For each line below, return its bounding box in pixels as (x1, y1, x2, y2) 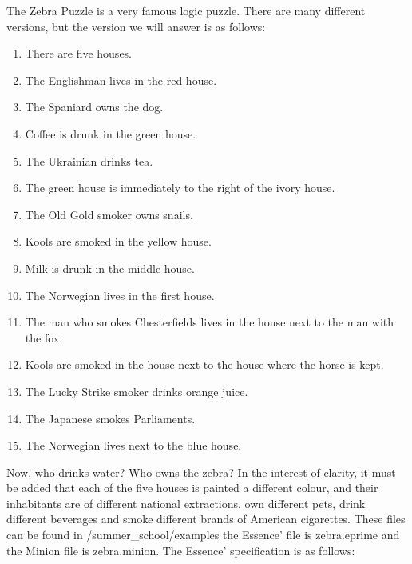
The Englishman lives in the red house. (25, 71, 217, 88)
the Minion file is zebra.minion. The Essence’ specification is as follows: (6, 542, 355, 558)
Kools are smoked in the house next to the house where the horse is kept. (25, 356, 384, 373)
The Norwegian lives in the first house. (25, 286, 215, 303)
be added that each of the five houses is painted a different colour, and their (6, 479, 378, 496)
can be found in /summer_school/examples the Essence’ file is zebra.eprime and (6, 526, 400, 543)
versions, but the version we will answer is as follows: (6, 18, 266, 34)
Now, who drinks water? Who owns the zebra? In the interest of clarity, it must (6, 463, 396, 480)
